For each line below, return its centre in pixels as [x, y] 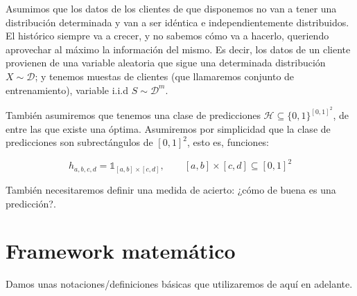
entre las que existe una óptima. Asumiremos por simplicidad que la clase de [168, 128]
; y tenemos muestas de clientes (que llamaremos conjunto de [165, 76]
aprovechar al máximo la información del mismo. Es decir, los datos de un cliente [178, 49]
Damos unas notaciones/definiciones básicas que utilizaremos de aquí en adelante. [179, 284]
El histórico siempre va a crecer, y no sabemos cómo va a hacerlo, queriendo [167, 36]
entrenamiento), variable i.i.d [67, 90]
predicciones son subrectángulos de [79, 142]
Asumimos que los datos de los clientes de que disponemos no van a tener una [171, 8]
